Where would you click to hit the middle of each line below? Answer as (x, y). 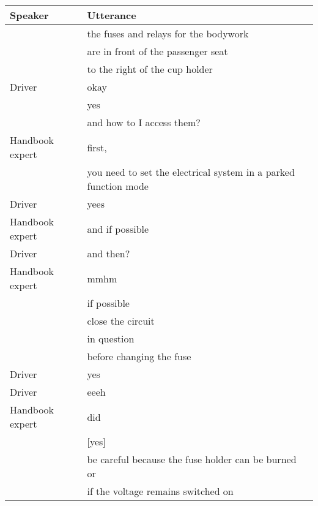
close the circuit (121, 321)
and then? (109, 253)
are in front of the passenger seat (157, 51)
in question (111, 338)
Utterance (112, 15)
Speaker (29, 15)
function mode (118, 186)
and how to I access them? (144, 122)
